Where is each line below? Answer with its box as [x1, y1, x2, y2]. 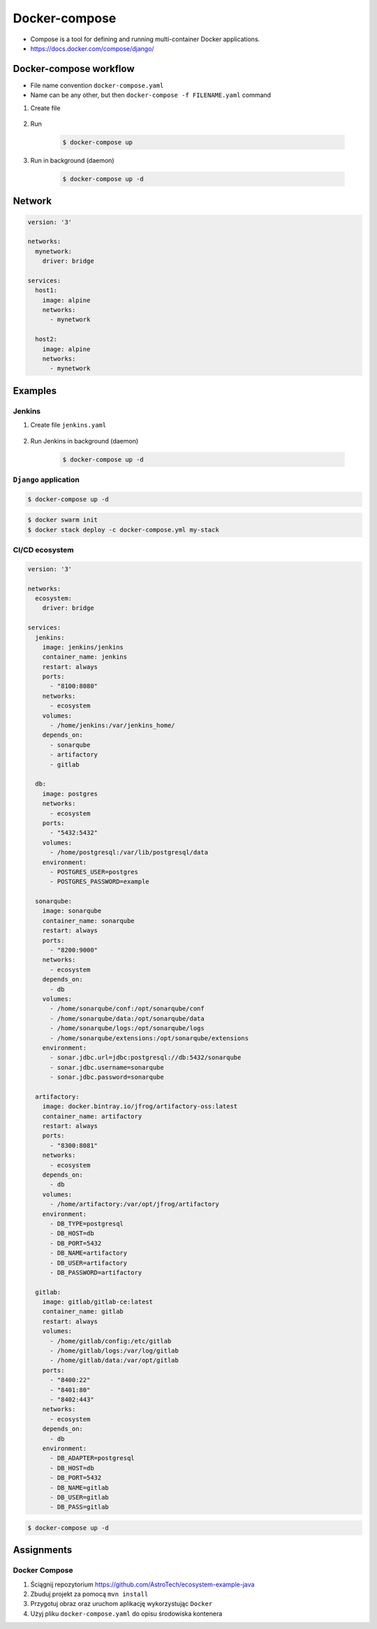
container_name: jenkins [42, 653, 128, 661]
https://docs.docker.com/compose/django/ [30, 44, 154, 52]
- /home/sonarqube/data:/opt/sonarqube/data [50, 1015, 205, 1022]
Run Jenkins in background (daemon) [30, 436, 139, 445]
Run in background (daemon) [30, 156, 114, 164]
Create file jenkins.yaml [30, 421, 107, 429]
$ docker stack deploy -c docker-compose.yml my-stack [27, 526, 219, 533]
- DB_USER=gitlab [50, 1493, 110, 1501]
